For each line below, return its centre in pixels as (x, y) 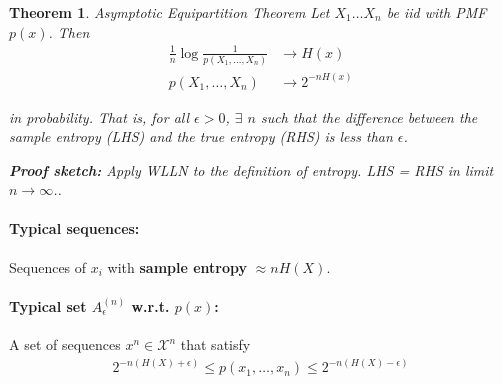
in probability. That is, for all (99, 116)
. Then (69, 31)
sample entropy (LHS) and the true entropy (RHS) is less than (201, 136)
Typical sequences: (74, 228)
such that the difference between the (369, 116)
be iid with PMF (436, 12)
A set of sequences (65, 344)
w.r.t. (150, 305)
